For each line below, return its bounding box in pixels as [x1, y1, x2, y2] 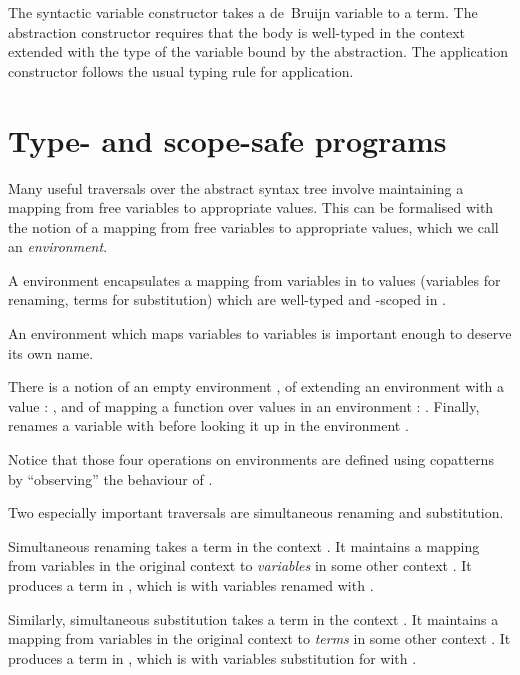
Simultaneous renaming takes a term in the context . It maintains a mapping [8, 535, 480, 556]
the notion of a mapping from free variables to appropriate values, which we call [8, 216, 499, 237]
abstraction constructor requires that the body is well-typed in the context [8, 21, 466, 42]
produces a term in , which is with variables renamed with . [8, 575, 374, 595]
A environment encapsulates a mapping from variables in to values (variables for [8, 269, 501, 290]
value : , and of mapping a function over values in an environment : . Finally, [8, 395, 480, 416]
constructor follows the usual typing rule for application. [8, 60, 354, 81]
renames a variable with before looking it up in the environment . [8, 415, 409, 436]
